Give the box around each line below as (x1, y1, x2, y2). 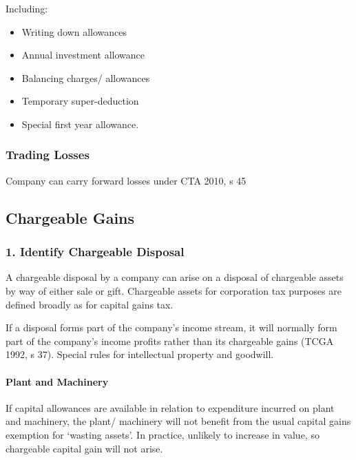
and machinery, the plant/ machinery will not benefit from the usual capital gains (6, 414, 351, 428)
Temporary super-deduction (21, 94, 139, 108)
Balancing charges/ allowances (21, 70, 150, 85)
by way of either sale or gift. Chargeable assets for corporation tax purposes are (6, 283, 342, 297)
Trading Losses (6, 146, 90, 163)
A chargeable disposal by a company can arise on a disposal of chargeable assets (6, 270, 344, 284)
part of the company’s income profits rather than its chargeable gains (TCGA (6, 333, 334, 348)
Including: (6, 1, 48, 15)
